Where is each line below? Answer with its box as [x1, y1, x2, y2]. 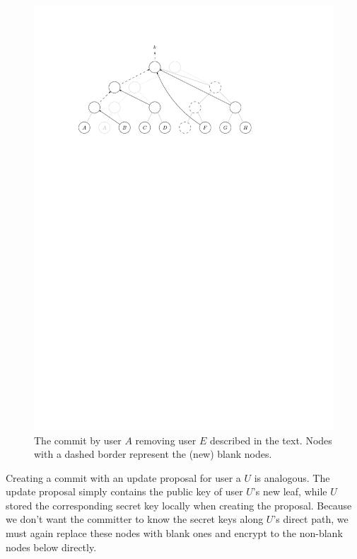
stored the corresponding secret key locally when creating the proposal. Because [6, 497, 352, 512]
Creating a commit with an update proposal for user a [6, 470, 241, 485]
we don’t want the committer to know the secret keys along [6, 512, 264, 526]
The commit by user [34, 432, 122, 447]
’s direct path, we [273, 512, 349, 526]
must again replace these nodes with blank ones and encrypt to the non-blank [6, 526, 343, 541]
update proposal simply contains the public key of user [6, 484, 243, 499]
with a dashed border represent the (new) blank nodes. [34, 446, 272, 461]
